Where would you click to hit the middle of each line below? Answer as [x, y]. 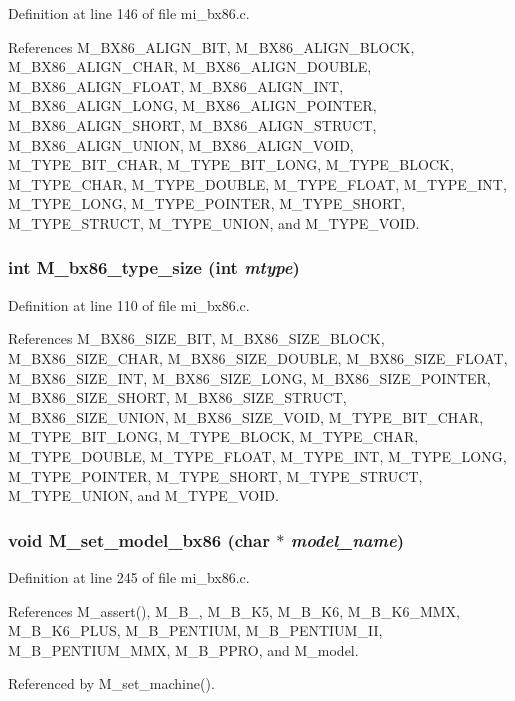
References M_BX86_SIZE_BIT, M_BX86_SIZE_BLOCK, [196, 338]
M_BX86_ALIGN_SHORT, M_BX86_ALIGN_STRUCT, [192, 124]
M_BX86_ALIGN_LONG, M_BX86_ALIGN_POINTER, [192, 105]
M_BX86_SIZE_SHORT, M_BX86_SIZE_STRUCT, [177, 397]
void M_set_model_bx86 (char [139, 539]
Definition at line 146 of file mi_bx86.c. [129, 13]
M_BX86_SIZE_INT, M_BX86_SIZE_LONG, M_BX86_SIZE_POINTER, [249, 377]
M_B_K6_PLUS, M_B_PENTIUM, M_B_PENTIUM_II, [195, 630]
